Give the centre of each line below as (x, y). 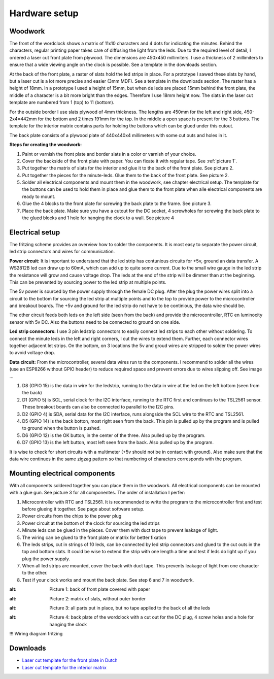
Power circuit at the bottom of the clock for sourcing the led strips (91, 523)
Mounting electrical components (62, 473)
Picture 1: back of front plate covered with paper (100, 589)
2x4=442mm (23, 119)
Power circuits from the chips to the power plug (72, 516)
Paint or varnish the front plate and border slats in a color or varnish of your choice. (109, 154)
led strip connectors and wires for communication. (62, 252)
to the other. (35, 573)
